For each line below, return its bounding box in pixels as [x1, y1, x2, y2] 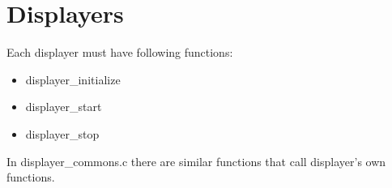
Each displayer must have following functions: [6, 44, 233, 61]
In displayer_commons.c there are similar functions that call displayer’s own [6, 152, 386, 169]
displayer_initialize [25, 70, 121, 88]
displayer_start [25, 98, 102, 115]
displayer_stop [25, 125, 100, 142]
